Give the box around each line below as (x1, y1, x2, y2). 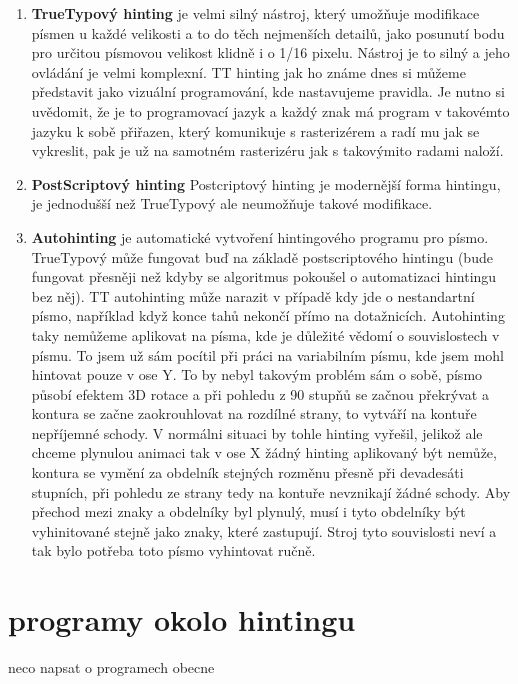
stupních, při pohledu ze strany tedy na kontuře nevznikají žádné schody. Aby (31, 481, 511, 502)
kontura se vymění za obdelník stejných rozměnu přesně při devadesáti (31, 462, 464, 483)
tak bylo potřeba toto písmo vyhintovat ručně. (31, 540, 316, 561)
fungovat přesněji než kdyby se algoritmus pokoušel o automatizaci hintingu (31, 266, 497, 287)
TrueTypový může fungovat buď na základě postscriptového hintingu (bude (31, 246, 493, 267)
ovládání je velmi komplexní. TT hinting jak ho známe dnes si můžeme (31, 61, 466, 82)
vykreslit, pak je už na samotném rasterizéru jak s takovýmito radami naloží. (31, 140, 504, 161)
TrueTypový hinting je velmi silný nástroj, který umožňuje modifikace (31, 3, 480, 23)
